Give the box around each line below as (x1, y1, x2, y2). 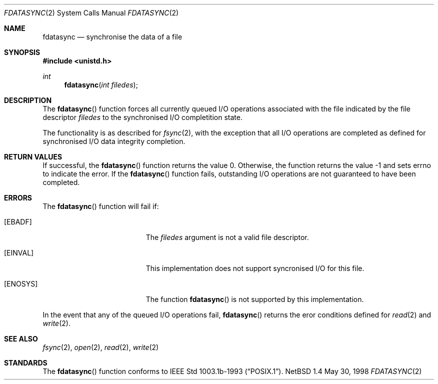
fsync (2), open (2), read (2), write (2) (42, 343, 159, 351)
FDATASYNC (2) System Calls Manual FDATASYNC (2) (4, 8, 179, 17)
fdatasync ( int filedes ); (64, 80, 138, 89)
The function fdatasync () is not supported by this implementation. (145, 295, 364, 303)
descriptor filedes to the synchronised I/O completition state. (42, 113, 242, 121)
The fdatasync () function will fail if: (42, 202, 159, 210)
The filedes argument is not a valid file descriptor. (145, 233, 309, 241)
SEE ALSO (4, 334, 38, 343)
